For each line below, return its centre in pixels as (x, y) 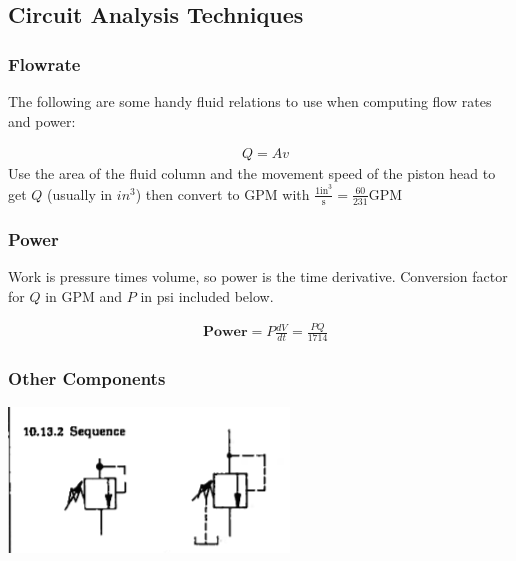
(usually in (80, 193)
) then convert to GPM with (222, 193)
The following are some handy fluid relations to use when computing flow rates (250, 101)
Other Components (87, 378)
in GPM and (84, 295)
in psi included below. (207, 295)
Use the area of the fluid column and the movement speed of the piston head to (252, 173)
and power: (42, 120)
